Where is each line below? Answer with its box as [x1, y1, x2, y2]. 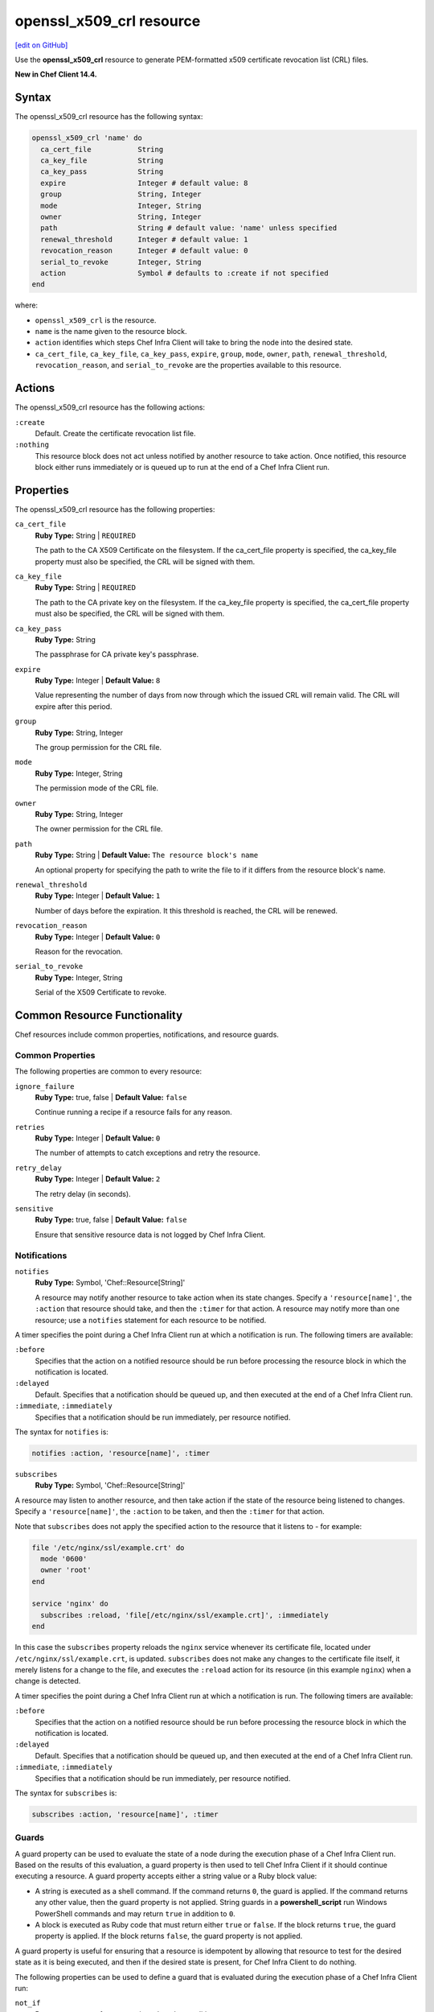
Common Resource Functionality [14, 1008, 183, 1022]
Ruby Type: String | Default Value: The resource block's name [35, 850, 259, 860]
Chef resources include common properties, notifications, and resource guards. [14, 1029, 279, 1039]
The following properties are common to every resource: [14, 1066, 203, 1076]
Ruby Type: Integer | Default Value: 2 [35, 1174, 161, 1184]
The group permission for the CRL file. [35, 743, 162, 752]
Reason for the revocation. [35, 946, 123, 956]
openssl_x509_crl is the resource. [35, 315, 157, 325]
